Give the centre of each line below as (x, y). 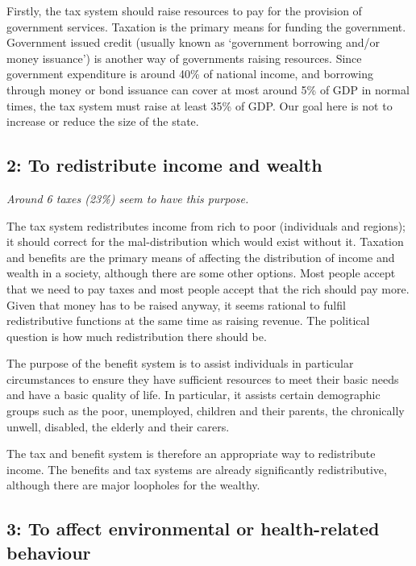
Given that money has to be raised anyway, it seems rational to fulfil (176, 304)
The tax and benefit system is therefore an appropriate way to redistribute (191, 454)
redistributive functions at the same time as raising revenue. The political (188, 320)
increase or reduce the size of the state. (103, 121)
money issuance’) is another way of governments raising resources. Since (184, 58)
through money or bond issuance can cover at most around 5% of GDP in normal (208, 89)
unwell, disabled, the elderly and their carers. (118, 426)
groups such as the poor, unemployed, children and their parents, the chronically (206, 411)
